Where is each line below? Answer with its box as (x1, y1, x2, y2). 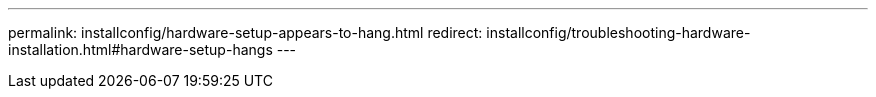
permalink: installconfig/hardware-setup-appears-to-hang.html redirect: (8, 24, 483, 41)
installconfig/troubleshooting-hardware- (486, 24, 751, 41)
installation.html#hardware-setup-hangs (8, 41, 273, 58)
